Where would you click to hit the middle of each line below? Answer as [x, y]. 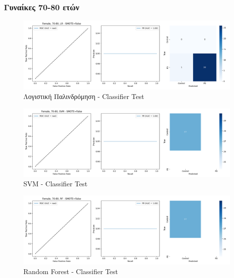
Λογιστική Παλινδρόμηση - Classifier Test [84, 96]
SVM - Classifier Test [56, 184]
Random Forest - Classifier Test [71, 271]
